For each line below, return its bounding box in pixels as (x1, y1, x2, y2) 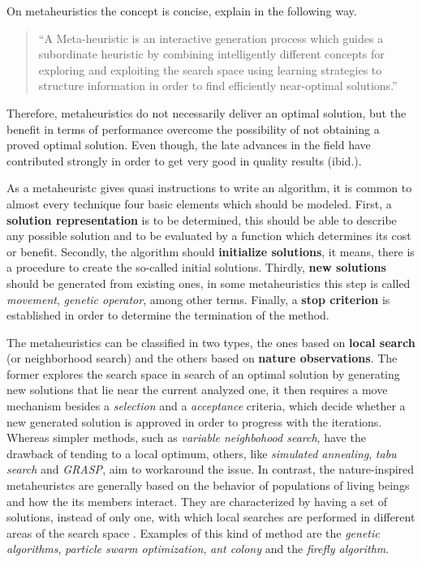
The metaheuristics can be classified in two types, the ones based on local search (6, 333, 416, 350)
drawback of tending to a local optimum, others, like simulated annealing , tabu (6, 444, 397, 461)
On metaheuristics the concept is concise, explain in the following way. (6, 2, 357, 19)
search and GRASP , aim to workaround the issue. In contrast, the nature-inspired (6, 461, 415, 478)
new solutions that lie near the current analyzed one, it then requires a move (6, 381, 388, 398)
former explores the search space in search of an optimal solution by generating (6, 365, 400, 382)
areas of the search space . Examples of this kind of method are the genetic (6, 524, 380, 541)
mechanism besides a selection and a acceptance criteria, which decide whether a (6, 397, 406, 414)
